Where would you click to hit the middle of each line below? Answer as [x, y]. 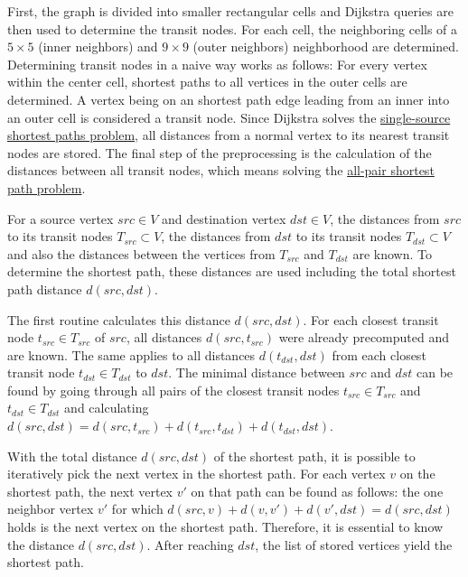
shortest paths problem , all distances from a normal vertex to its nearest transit [229, 135]
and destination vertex [224, 218]
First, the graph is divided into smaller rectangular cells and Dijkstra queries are [230, 11]
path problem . [47, 187]
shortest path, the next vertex [90, 491]
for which [137, 509]
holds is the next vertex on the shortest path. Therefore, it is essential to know [225, 527]
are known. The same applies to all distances [131, 354]
